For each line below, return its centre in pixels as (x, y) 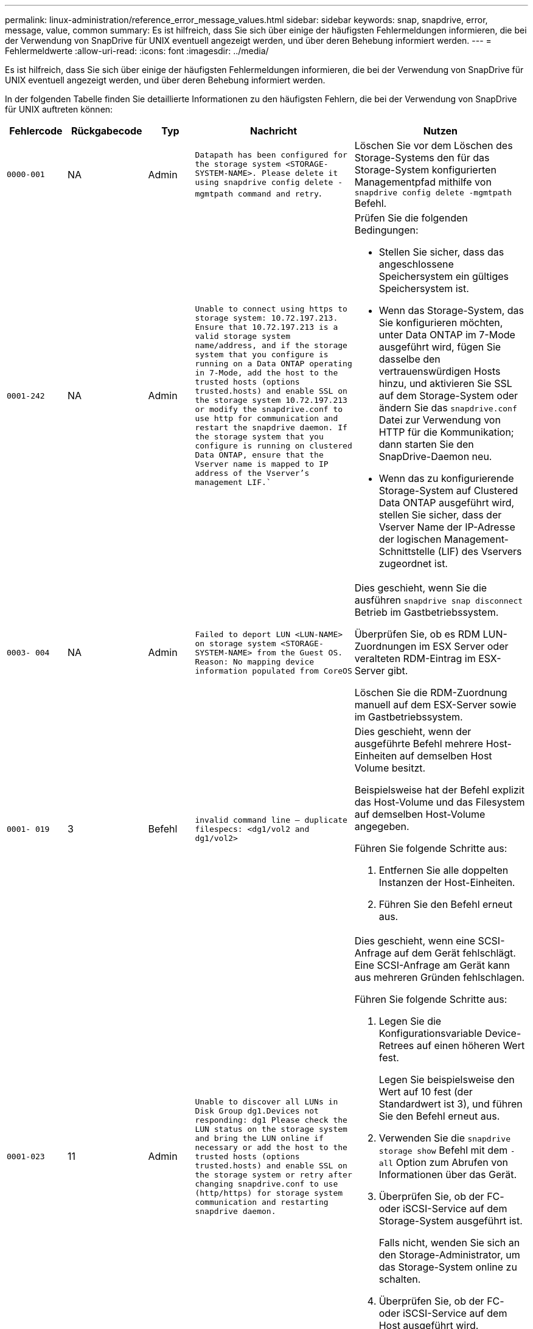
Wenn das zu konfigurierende (446, 478)
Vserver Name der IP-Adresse (447, 527)
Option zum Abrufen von (452, 1162)
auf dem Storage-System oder (448, 396)
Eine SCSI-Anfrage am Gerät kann (432, 965)
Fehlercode (36, 131)
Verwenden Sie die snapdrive (444, 1138)
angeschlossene (416, 264)
